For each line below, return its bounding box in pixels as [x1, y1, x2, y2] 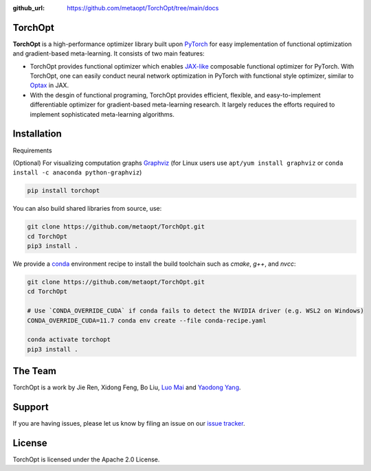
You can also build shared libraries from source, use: [12, 205, 162, 213]
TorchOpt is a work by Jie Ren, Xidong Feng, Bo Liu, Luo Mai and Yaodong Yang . [12, 383, 241, 391]
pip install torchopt [27, 187, 100, 195]
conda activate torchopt [27, 336, 111, 343]
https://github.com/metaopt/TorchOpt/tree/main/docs [67, 4, 219, 12]
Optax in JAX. [30, 81, 69, 89]
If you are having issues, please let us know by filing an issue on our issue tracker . [12, 420, 245, 428]
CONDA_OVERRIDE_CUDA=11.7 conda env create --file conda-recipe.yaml [27, 317, 267, 324]
